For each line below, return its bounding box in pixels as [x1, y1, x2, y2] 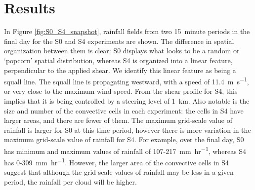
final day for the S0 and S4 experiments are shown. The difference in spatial [4, 36, 234, 46]
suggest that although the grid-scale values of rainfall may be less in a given [4, 167, 234, 177]
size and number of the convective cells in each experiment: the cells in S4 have [4, 105, 244, 115]
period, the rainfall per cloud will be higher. [4, 177, 137, 187]
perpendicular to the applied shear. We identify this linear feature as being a [4, 65, 236, 75]
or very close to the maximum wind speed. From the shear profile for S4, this [4, 86, 238, 96]
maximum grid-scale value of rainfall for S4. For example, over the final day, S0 [4, 134, 244, 145]
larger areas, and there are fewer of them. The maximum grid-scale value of [4, 115, 232, 125]
